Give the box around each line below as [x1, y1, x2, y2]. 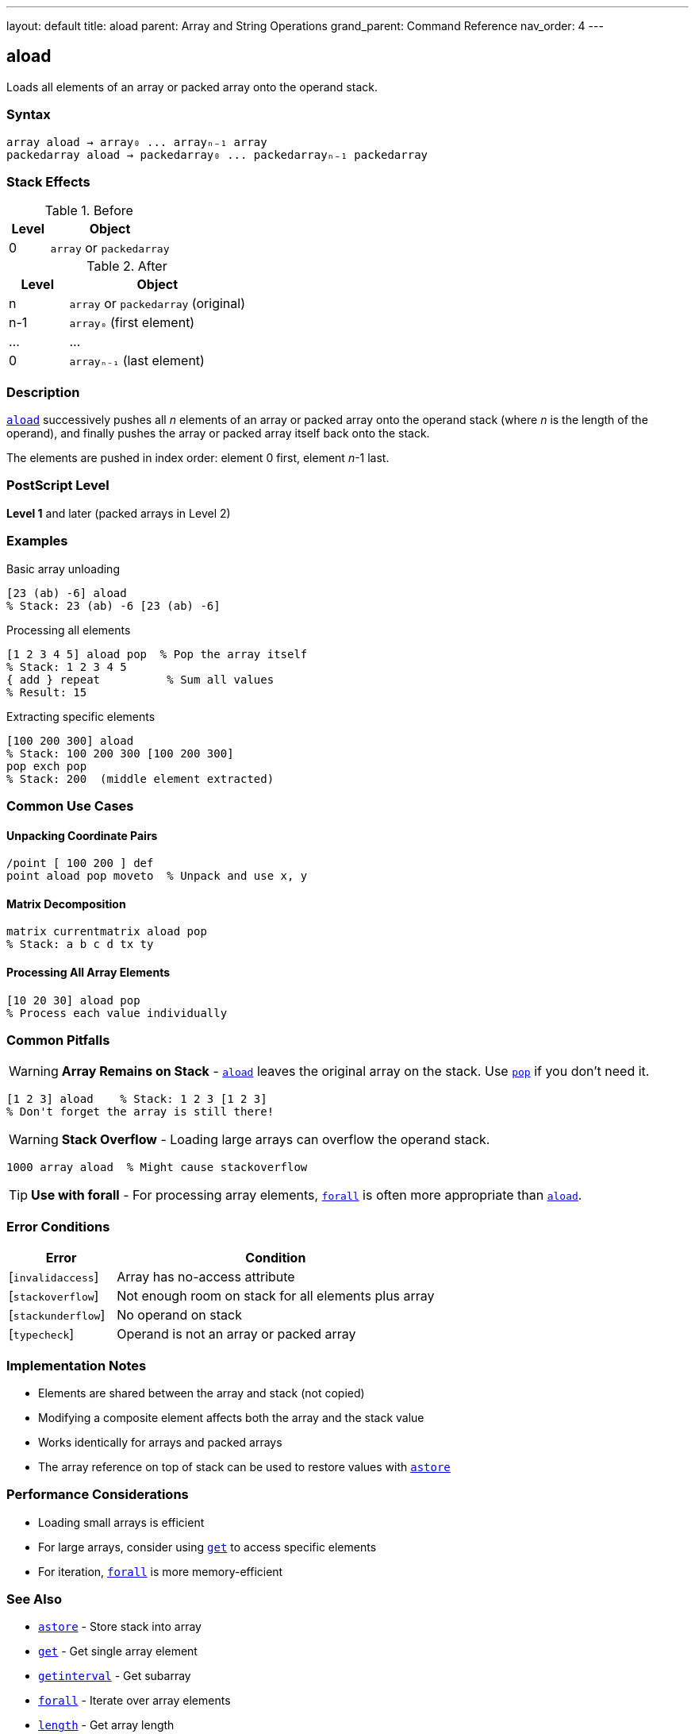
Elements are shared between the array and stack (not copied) [38, 1385, 365, 1400]
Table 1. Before [44, 202, 133, 219]
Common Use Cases [6, 797, 134, 814]
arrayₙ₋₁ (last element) [69, 353, 205, 369]
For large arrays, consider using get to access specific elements [38, 1539, 377, 1554]
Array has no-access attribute [117, 1269, 295, 1285]
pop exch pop [6, 759, 87, 773]
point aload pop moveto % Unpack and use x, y [6, 869, 308, 883]
